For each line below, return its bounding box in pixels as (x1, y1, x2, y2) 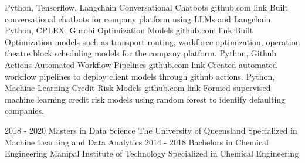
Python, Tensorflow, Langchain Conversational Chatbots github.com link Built (5, 1, 288, 13)
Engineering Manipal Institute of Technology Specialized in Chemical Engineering (5, 147, 299, 159)
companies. (5, 104, 44, 117)
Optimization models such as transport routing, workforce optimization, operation (5, 35, 300, 47)
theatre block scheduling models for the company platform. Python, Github (5, 47, 277, 59)
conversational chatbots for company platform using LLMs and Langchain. (5, 12, 273, 25)
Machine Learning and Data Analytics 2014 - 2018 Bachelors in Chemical (5, 135, 269, 148)
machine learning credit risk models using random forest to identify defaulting (5, 93, 286, 105)
